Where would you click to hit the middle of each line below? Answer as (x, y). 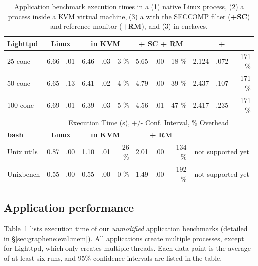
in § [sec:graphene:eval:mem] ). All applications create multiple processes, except (124, 238)
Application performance (69, 208)
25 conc (19, 61)
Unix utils (23, 152)
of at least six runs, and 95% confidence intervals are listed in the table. (113, 257)
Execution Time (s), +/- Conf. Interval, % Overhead (149, 122)
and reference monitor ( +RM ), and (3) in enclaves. (129, 26)
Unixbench (24, 173)
